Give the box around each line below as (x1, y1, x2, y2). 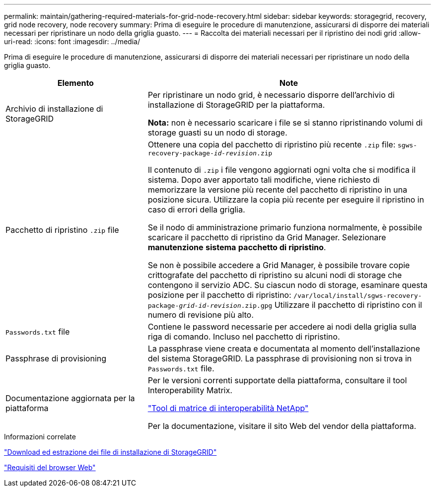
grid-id (179, 302, 207, 309)
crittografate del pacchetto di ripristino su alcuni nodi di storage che (147, 270, 402, 280)
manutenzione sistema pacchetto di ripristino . (147, 242, 326, 252)
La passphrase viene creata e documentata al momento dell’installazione (147, 344, 420, 353)
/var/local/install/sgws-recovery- (293, 292, 422, 299)
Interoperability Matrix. (147, 385, 232, 395)
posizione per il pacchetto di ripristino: (147, 290, 291, 300)
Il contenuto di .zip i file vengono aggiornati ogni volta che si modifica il (147, 165, 416, 175)
